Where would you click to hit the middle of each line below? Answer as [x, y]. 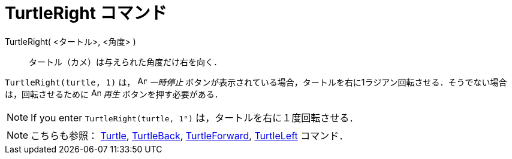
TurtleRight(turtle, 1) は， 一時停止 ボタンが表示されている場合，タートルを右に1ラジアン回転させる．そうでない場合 [256, 82]
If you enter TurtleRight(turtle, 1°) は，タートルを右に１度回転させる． [195, 117]
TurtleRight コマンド [86, 13]
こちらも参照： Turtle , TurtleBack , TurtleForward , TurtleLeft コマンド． [190, 135]
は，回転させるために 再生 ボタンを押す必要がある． [114, 94]
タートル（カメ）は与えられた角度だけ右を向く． [125, 62]
